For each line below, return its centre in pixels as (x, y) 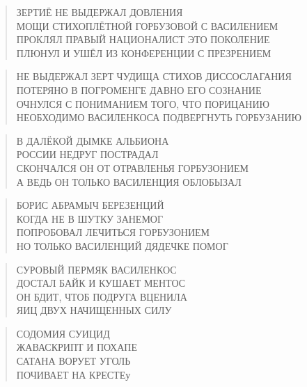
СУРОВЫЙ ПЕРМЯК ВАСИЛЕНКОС (96, 269)
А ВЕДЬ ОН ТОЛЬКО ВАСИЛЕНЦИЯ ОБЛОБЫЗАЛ (129, 181)
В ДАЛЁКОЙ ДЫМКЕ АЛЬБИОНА (93, 140)
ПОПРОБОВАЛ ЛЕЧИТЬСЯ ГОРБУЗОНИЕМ (113, 232)
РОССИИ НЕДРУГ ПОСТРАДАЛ (87, 154)
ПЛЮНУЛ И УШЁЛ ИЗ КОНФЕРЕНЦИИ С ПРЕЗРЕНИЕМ (144, 53)
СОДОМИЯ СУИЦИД (63, 333)
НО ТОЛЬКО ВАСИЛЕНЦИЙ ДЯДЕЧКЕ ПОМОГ (122, 245)
